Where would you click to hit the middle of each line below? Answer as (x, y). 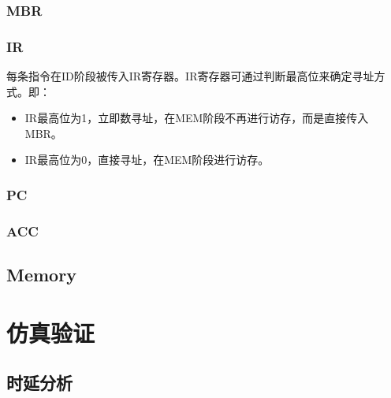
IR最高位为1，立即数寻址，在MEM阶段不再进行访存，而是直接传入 (197, 118)
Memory (41, 275)
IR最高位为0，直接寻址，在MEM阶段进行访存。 (147, 160)
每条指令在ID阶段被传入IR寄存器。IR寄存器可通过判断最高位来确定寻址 (190, 76)
